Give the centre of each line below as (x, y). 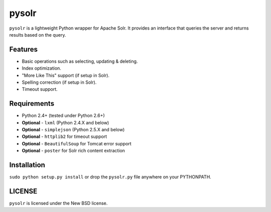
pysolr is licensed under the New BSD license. (58, 203)
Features (23, 49)
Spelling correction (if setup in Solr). (59, 82)
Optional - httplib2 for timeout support (64, 137)
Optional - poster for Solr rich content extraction (74, 151)
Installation (27, 165)
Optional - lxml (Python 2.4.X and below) (65, 122)
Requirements (32, 103)
